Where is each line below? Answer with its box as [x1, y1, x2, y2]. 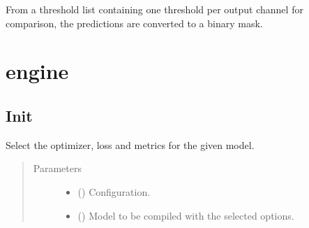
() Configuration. [77, 184, 151, 199]
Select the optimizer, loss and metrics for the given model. [6, 137, 255, 152]
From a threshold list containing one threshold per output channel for [6, 2, 303, 16]
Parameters [33, 161, 82, 176]
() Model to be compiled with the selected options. [77, 208, 294, 222]
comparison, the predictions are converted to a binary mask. [6, 15, 263, 30]
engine [6, 57, 69, 85]
